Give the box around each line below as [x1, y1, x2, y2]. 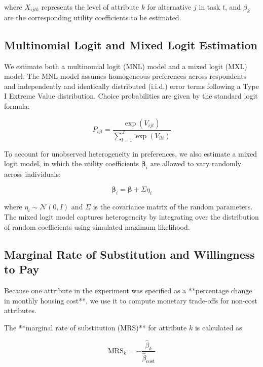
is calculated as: [195, 322, 244, 332]
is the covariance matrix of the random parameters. [93, 201, 253, 211]
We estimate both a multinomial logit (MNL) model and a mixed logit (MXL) [4, 60, 247, 71]
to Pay [4, 261, 40, 277]
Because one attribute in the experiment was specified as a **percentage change [4, 285, 252, 296]
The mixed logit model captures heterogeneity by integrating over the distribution [4, 211, 259, 222]
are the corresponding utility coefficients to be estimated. [4, 12, 181, 22]
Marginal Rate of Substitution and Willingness [4, 246, 255, 262]
